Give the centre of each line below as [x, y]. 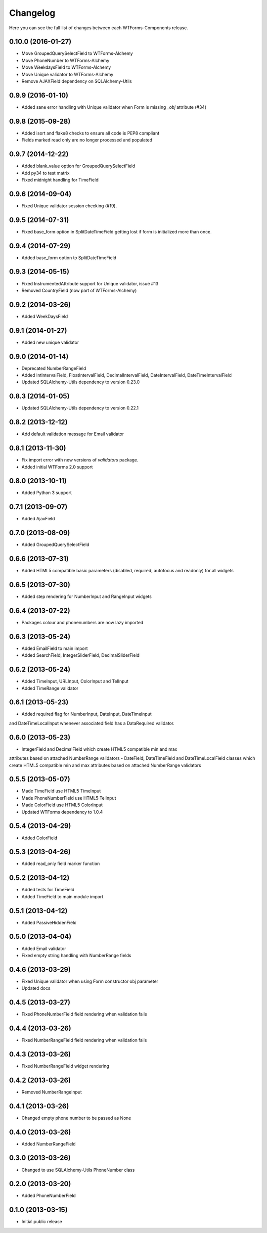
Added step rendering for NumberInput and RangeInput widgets [87, 596]
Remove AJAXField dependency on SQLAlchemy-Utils [77, 81]
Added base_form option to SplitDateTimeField [69, 258]
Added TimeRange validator [50, 688]
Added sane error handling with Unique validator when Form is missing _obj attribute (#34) [114, 107]
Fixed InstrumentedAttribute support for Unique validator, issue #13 [90, 283]
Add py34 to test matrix [45, 173]
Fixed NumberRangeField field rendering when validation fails [84, 1040]
